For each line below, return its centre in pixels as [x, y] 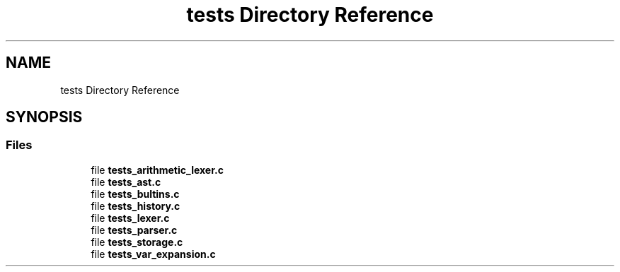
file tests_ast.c [126, 182]
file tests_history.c [136, 206]
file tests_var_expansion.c [153, 254]
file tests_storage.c [137, 242]
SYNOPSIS [44, 117]
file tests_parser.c [134, 230]
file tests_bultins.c [135, 194]
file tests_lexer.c [130, 218]
